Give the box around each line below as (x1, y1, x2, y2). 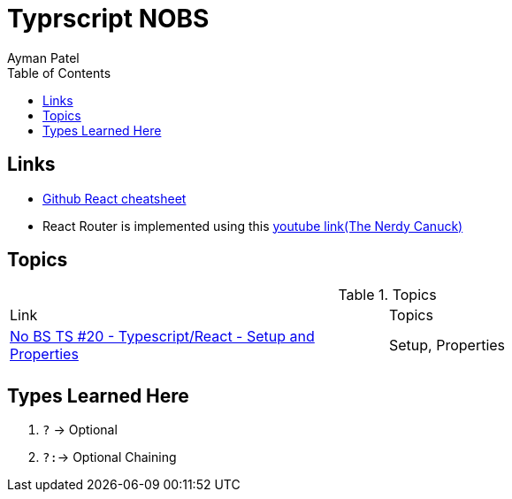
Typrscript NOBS (7, 4, 210, 34)
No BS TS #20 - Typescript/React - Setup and (10, 327, 315, 346)
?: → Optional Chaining (42, 449, 177, 465)
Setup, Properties (389, 336, 506, 355)
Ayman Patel (7, 50, 80, 65)
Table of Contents (7, 65, 111, 81)
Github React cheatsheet (42, 190, 187, 206)
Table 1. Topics (338, 286, 437, 304)
